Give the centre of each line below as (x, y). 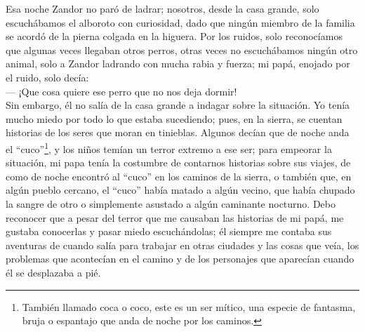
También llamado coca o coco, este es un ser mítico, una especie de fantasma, (189, 306)
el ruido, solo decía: (47, 77)
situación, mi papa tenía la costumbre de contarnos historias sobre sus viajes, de (178, 162)
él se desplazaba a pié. (53, 272)
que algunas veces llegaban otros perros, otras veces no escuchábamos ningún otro (182, 49)
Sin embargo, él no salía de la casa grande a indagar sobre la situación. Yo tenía (178, 105)
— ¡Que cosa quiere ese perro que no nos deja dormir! (121, 91)
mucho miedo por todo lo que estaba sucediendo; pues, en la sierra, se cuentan (174, 118)
